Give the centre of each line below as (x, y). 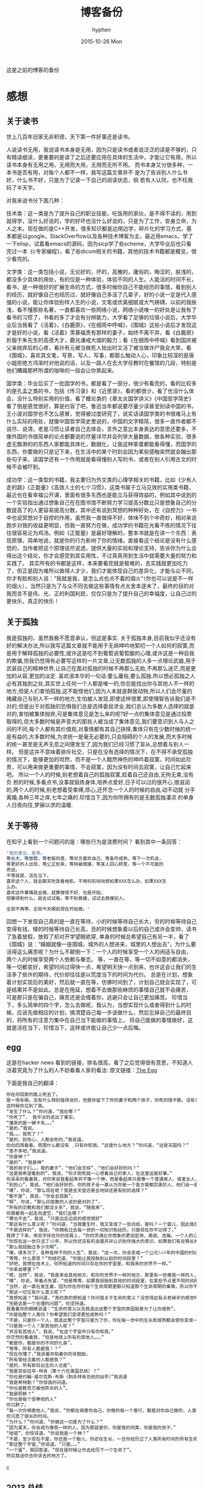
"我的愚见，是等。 (26, 853)
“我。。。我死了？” (25, 1134)
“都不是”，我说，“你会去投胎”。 (41, 1196)
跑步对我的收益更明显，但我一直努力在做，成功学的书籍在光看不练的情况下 (99, 525)
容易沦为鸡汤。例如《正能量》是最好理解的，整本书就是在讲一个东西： (104, 532)
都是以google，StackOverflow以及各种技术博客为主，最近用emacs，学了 (102, 236)
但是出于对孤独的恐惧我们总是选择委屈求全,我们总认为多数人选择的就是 (107, 706)
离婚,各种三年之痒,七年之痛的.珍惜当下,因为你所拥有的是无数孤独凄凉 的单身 (100, 797)
